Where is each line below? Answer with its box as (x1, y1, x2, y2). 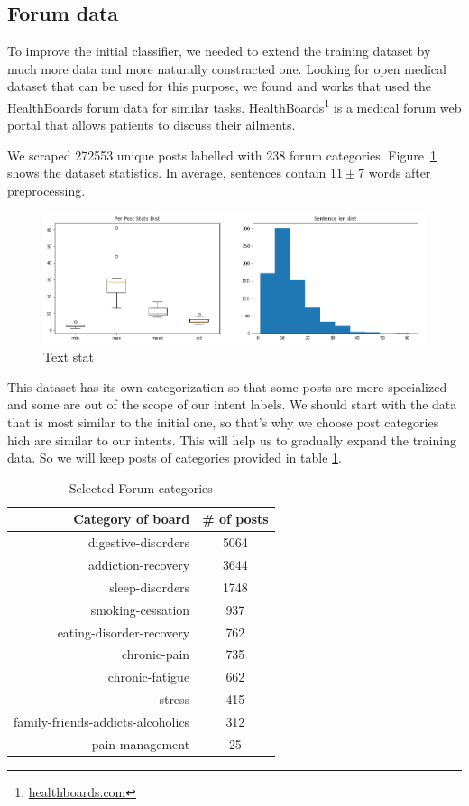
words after (368, 163, 431, 182)
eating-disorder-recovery (57, 622, 190, 641)
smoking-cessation (90, 600, 190, 618)
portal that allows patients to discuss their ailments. (7, 115, 296, 134)
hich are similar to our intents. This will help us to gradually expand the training (7, 430, 456, 449)
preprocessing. (7, 181, 86, 200)
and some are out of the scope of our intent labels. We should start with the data (7, 395, 457, 414)
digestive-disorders (87, 533, 190, 552)
